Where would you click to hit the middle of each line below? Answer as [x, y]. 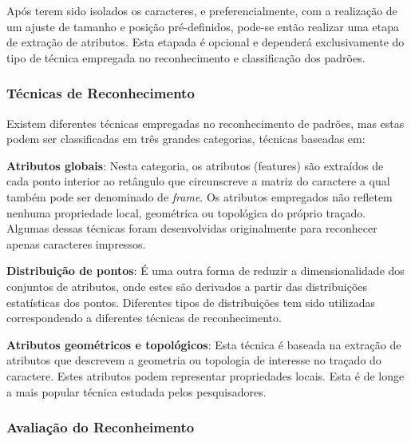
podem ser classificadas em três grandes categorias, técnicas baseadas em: [186, 139]
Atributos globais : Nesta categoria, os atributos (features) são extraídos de [195, 165]
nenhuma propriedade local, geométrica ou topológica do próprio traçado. [186, 212]
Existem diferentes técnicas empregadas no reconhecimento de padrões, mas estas [205, 123]
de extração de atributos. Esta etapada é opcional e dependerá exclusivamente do [205, 42]
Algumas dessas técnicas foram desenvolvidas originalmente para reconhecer [192, 228]
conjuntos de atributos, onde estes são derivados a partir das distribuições [187, 286]
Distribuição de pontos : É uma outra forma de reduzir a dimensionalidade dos [205, 271]
